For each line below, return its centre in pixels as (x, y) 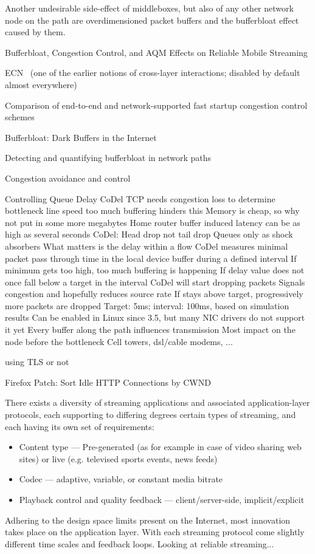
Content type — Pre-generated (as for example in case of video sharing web (160, 447)
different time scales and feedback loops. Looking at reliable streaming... (140, 543)
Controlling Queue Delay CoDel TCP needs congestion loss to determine (140, 198)
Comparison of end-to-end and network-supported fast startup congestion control (156, 105)
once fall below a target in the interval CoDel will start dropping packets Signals (155, 282)
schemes (20, 117)
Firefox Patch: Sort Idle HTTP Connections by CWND (108, 382)
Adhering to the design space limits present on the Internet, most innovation (148, 520)
